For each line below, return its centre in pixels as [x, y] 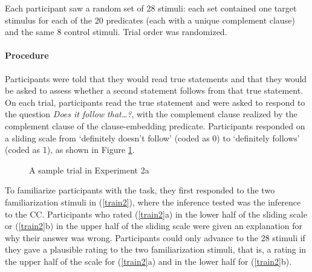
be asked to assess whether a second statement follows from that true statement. [154, 90]
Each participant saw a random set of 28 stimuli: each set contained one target [151, 8]
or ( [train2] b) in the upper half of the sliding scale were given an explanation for [154, 226]
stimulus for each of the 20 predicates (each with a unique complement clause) [150, 20]
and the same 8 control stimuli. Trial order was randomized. [116, 32]
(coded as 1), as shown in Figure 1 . [70, 150]
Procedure [27, 55]
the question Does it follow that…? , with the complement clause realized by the [151, 114]
